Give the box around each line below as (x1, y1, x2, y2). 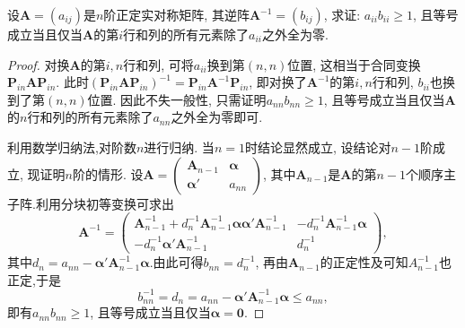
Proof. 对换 (7, 55, 70, 73)
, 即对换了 (249, 73, 307, 91)
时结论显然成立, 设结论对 (244, 137, 391, 156)
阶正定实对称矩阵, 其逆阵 (103, 5, 250, 23)
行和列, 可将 (123, 55, 194, 73)
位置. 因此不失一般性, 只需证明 (87, 90, 267, 108)
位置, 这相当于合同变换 (287, 55, 421, 73)
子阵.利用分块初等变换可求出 (7, 194, 174, 212)
